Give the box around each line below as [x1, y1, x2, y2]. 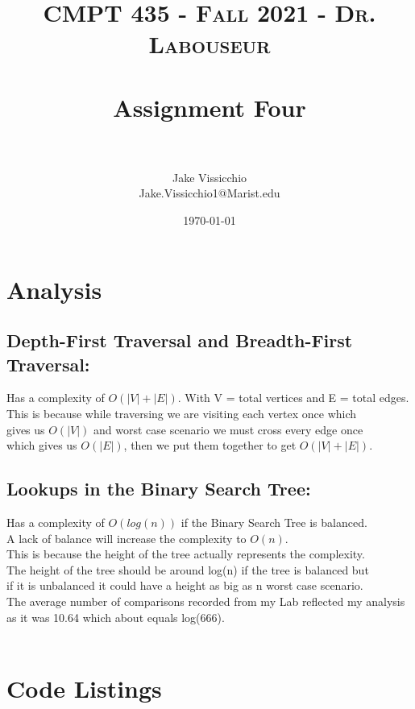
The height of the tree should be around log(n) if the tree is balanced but [6, 561, 369, 578]
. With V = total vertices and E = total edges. [177, 389, 409, 406]
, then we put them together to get [123, 437, 297, 454]
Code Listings [6, 671, 162, 704]
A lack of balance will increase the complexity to [6, 529, 247, 546]
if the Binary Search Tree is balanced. [181, 514, 367, 531]
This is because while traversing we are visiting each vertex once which [6, 405, 357, 422]
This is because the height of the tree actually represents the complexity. [6, 545, 365, 562]
